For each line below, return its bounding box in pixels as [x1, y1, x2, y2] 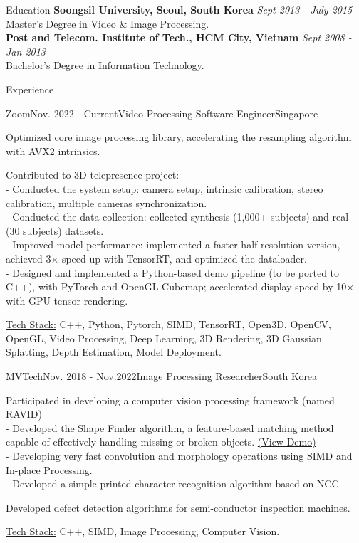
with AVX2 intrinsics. [6, 143, 100, 158]
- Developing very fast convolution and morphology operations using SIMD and [6, 448, 353, 463]
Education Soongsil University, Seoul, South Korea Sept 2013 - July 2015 [6, 2, 353, 16]
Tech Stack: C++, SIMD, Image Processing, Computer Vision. [6, 524, 280, 539]
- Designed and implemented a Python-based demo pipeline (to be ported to [6, 265, 340, 280]
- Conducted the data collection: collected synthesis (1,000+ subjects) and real [6, 209, 349, 224]
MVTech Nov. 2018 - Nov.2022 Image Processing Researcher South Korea [6, 369, 318, 384]
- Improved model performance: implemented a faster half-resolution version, [6, 237, 340, 252]
